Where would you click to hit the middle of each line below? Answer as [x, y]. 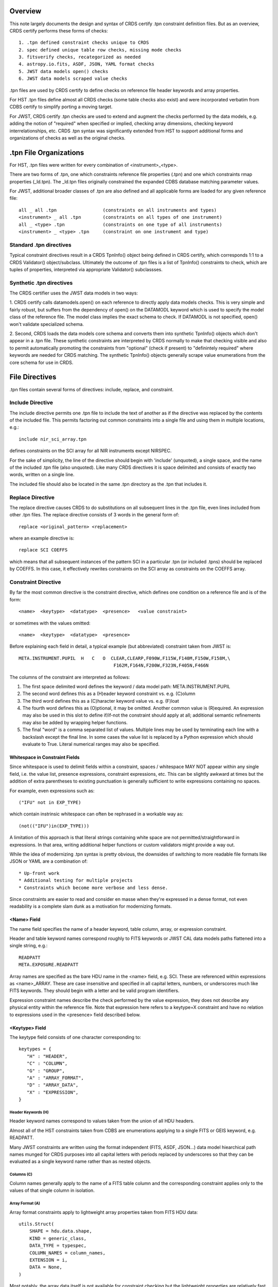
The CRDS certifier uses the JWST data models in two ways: [74, 293]
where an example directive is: [42, 538]
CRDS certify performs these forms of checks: [59, 30]
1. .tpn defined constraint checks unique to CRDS [84, 43]
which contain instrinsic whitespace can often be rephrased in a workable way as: [97, 814]
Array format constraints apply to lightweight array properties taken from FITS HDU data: [104, 1212]
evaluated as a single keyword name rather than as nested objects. [80, 1161]
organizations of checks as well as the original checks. [67, 138]
